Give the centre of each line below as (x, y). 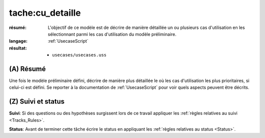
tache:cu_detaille (45, 13)
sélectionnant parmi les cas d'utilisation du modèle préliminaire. (112, 34)
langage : (18, 41)
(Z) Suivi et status (37, 101)
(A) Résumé (27, 69)
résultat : (18, 48)
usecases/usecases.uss (79, 55)
